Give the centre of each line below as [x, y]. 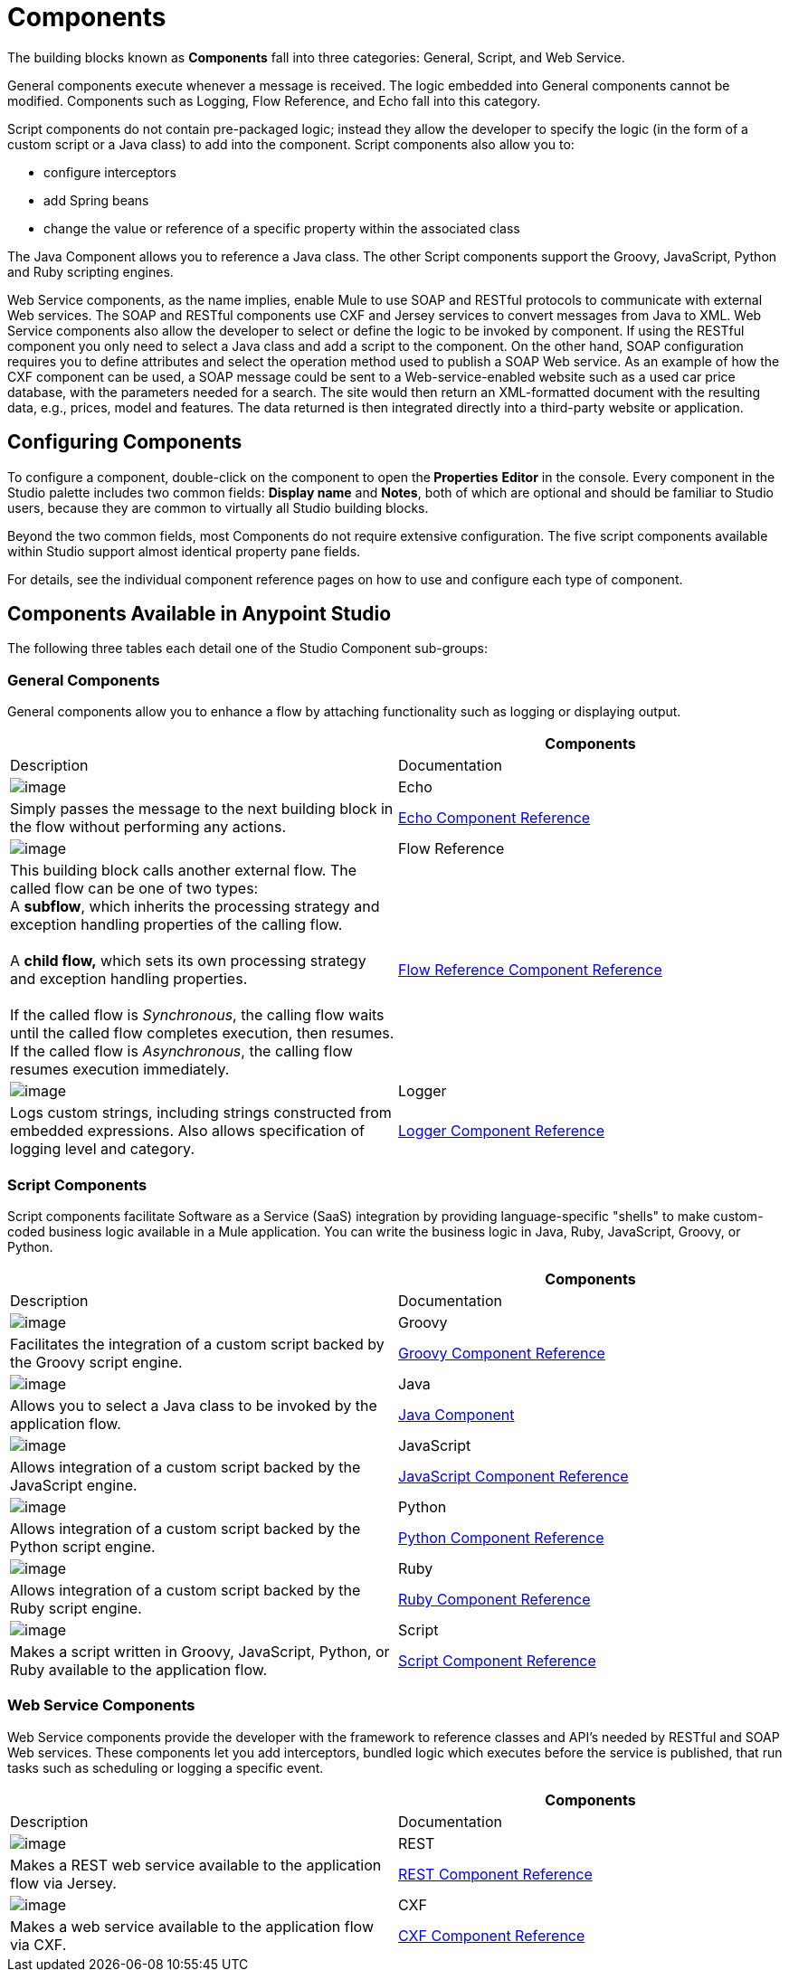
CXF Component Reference [492, 1935]
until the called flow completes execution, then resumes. [202, 1033]
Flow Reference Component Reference [530, 970]
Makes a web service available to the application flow [192, 1926]
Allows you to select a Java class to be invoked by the [194, 1405]
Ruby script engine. [76, 1608]
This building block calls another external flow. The [184, 871]
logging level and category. [103, 1149]
